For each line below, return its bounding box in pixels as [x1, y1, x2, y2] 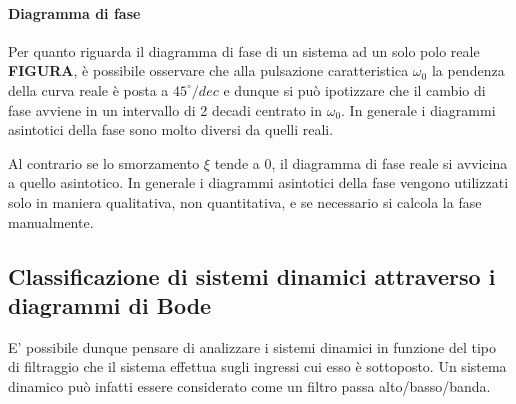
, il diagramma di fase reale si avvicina [271, 152, 508, 173]
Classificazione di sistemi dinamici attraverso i [8, 260, 496, 291]
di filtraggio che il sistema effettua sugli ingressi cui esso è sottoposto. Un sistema [8, 356, 507, 377]
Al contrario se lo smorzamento [8, 152, 200, 173]
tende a [214, 152, 260, 173]
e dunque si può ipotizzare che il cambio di [223, 79, 486, 100]
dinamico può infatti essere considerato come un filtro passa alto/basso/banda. [8, 375, 491, 396]
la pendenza [431, 60, 505, 81]
